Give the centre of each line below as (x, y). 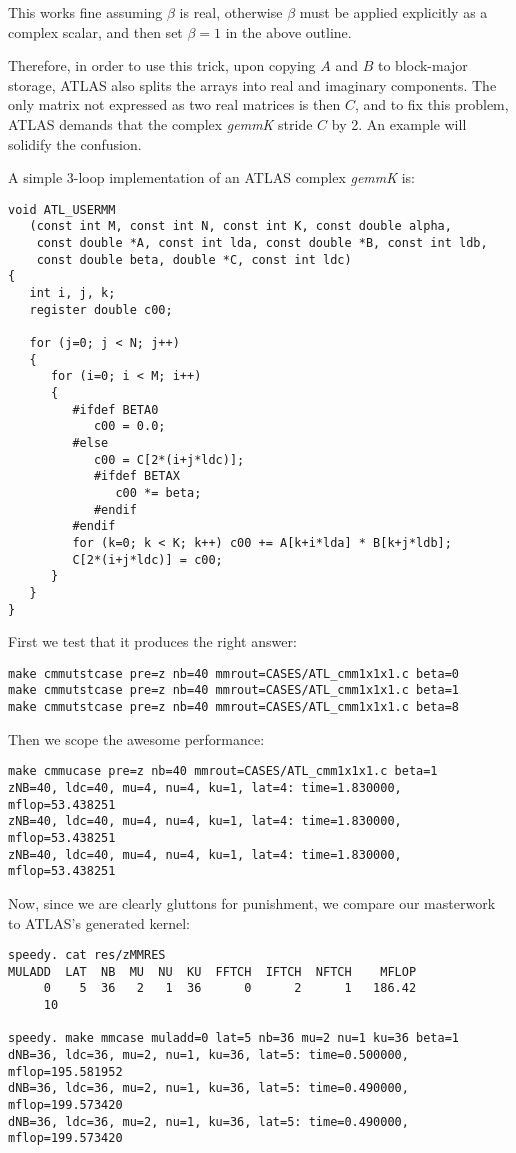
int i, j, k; (72, 293)
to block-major (422, 65)
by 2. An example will (399, 123)
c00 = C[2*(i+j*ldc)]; (169, 459)
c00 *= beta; (158, 492)
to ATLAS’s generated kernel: (99, 922)
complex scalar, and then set (95, 31)
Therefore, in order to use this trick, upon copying (162, 65)
